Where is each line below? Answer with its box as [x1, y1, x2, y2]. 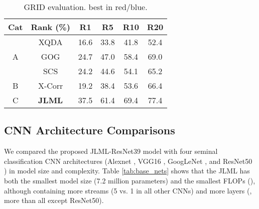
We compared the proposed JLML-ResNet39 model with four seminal [4, 146, 218, 156]
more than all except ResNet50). [4, 195, 104, 205]
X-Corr [38, 80, 63, 91]
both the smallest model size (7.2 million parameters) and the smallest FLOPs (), [4, 175, 255, 185]
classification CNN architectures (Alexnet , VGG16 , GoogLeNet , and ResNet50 [4, 155, 252, 166]
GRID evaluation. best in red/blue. [24, 1, 148, 13]
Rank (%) [31, 21, 70, 33]
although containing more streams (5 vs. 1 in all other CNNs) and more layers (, [4, 185, 252, 195]
